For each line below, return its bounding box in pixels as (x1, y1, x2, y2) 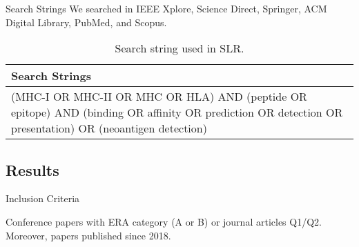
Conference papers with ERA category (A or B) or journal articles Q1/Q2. (6, 214, 322, 228)
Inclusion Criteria (6, 191, 80, 206)
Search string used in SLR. (115, 40, 244, 57)
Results (6, 159, 59, 180)
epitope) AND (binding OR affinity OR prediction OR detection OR (11, 104, 343, 121)
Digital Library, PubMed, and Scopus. (6, 14, 167, 29)
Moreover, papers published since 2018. (6, 228, 171, 242)
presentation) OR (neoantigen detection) (11, 120, 207, 137)
